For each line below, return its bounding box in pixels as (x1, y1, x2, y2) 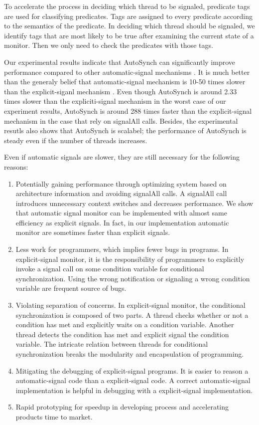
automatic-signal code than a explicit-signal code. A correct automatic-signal (15, 375, 251, 386)
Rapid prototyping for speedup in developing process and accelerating (15, 402, 229, 412)
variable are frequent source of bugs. (15, 283, 127, 293)
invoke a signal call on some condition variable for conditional (15, 263, 204, 274)
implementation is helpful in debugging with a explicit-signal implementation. (15, 385, 253, 395)
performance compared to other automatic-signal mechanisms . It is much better (4, 66, 250, 77)
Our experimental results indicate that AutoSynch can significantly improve (4, 56, 235, 67)
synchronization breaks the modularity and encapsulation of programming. (15, 349, 244, 359)
